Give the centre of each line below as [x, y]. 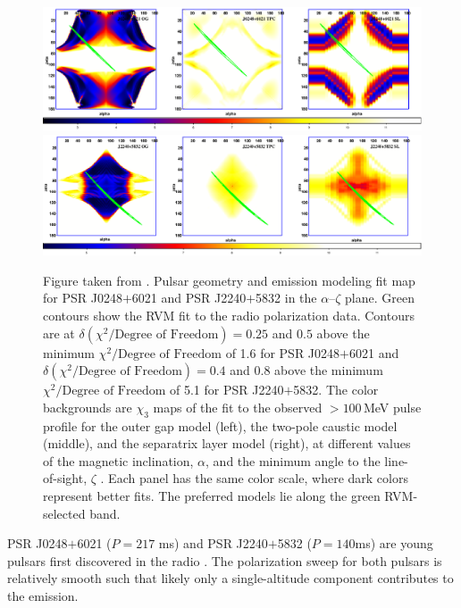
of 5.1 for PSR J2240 [227, 390]
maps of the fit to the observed [238, 407]
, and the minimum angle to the [293, 460]
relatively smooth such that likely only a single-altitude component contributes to [230, 578]
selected [64, 513]
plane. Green [379, 298]
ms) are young [394, 543]
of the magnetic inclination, [118, 460]
